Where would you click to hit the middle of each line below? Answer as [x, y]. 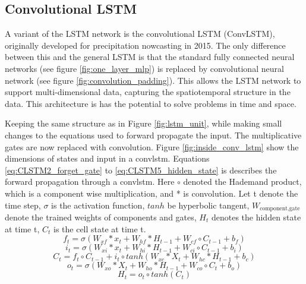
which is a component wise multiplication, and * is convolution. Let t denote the [152, 193]
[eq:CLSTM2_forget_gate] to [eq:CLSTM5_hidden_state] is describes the [141, 170]
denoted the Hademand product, [242, 182]
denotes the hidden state [256, 217]
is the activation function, [98, 205]
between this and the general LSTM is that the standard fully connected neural [150, 57]
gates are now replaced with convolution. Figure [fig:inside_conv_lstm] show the [152, 146]
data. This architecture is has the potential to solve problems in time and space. [151, 103]
